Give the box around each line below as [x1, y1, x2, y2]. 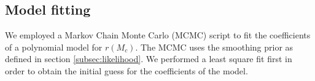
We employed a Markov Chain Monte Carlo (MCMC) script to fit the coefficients [5, 29, 311, 41]
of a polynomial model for [5, 40, 103, 53]
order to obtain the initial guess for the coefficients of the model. [5, 64, 248, 77]
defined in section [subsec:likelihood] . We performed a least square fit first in [5, 52, 292, 65]
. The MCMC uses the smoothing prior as [135, 40, 294, 53]
